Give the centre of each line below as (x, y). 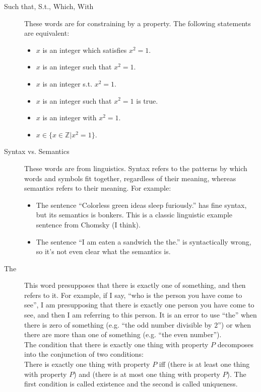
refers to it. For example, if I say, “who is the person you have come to (133, 295)
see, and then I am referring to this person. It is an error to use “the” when (141, 315)
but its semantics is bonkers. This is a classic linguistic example (134, 215)
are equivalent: (47, 33)
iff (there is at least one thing (204, 364)
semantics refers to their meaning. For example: (98, 188)
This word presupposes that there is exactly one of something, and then (135, 285)
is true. (147, 100)
